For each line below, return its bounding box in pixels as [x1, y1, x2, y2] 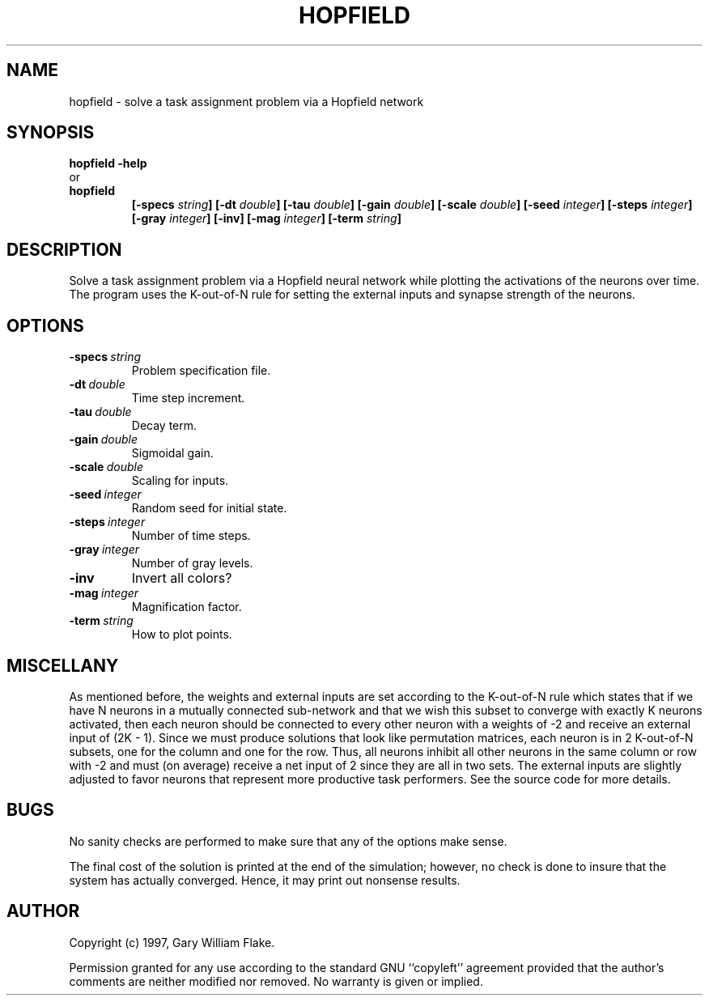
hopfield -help [69, 156, 147, 171]
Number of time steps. [131, 529, 251, 543]
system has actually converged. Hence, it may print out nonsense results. [69, 873, 461, 887]
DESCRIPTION [6, 239, 122, 260]
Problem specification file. [131, 363, 271, 378]
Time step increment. [131, 391, 245, 405]
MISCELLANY [6, 655, 119, 676]
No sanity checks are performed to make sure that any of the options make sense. [69, 834, 507, 848]
